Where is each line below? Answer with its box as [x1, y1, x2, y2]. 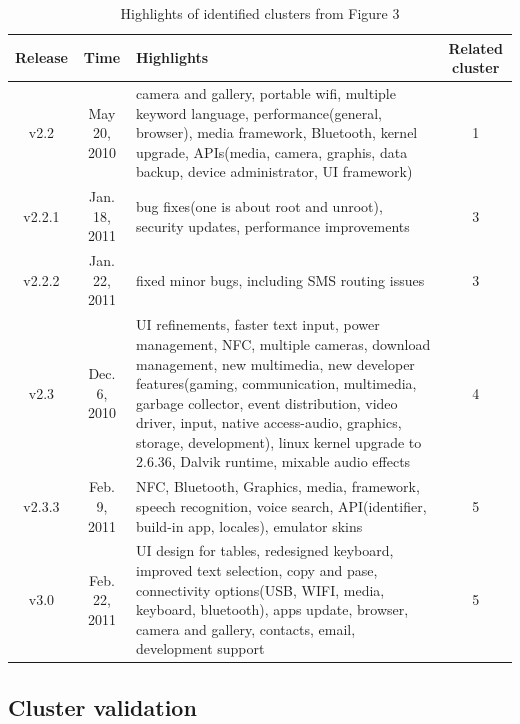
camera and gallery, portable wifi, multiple [136, 83, 396, 104]
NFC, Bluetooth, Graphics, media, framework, [136, 476, 420, 497]
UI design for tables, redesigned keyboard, [136, 540, 394, 561]
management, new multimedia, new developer [136, 353, 415, 374]
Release [15, 47, 68, 68]
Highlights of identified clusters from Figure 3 [120, 3, 400, 23]
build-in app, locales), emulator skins [136, 515, 363, 536]
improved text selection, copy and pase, [136, 559, 378, 580]
